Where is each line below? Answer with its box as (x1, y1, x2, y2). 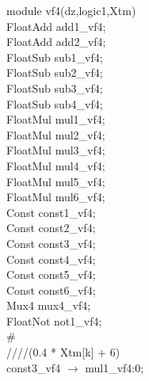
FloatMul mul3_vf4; (6, 142, 105, 158)
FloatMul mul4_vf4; (6, 157, 105, 173)
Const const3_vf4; (6, 234, 96, 251)
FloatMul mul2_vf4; (6, 126, 105, 143)
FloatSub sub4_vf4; (6, 95, 103, 112)
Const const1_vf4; (6, 204, 96, 220)
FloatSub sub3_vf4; (6, 79, 103, 96)
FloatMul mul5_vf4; (6, 173, 105, 189)
